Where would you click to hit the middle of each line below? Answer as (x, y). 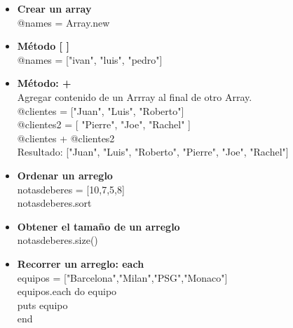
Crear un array (54, 8)
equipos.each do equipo (67, 291)
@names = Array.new (63, 22)
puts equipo (42, 305)
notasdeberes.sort (54, 203)
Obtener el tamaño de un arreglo (98, 226)
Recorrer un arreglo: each (81, 263)
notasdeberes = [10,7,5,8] (71, 189)
